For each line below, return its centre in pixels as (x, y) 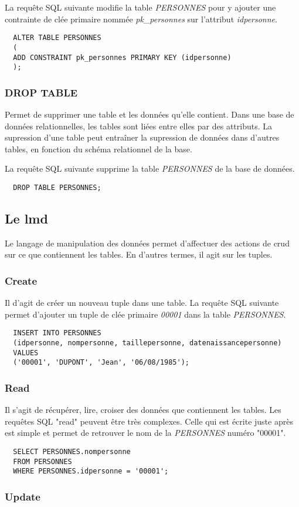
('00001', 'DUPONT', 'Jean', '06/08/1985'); (101, 363)
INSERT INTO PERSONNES (57, 333)
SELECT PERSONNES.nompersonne (72, 452)
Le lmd (26, 219)
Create (21, 280)
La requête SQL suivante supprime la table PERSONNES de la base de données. (150, 169)
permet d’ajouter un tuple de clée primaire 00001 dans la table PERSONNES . (145, 314)
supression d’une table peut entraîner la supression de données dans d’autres (142, 137)
